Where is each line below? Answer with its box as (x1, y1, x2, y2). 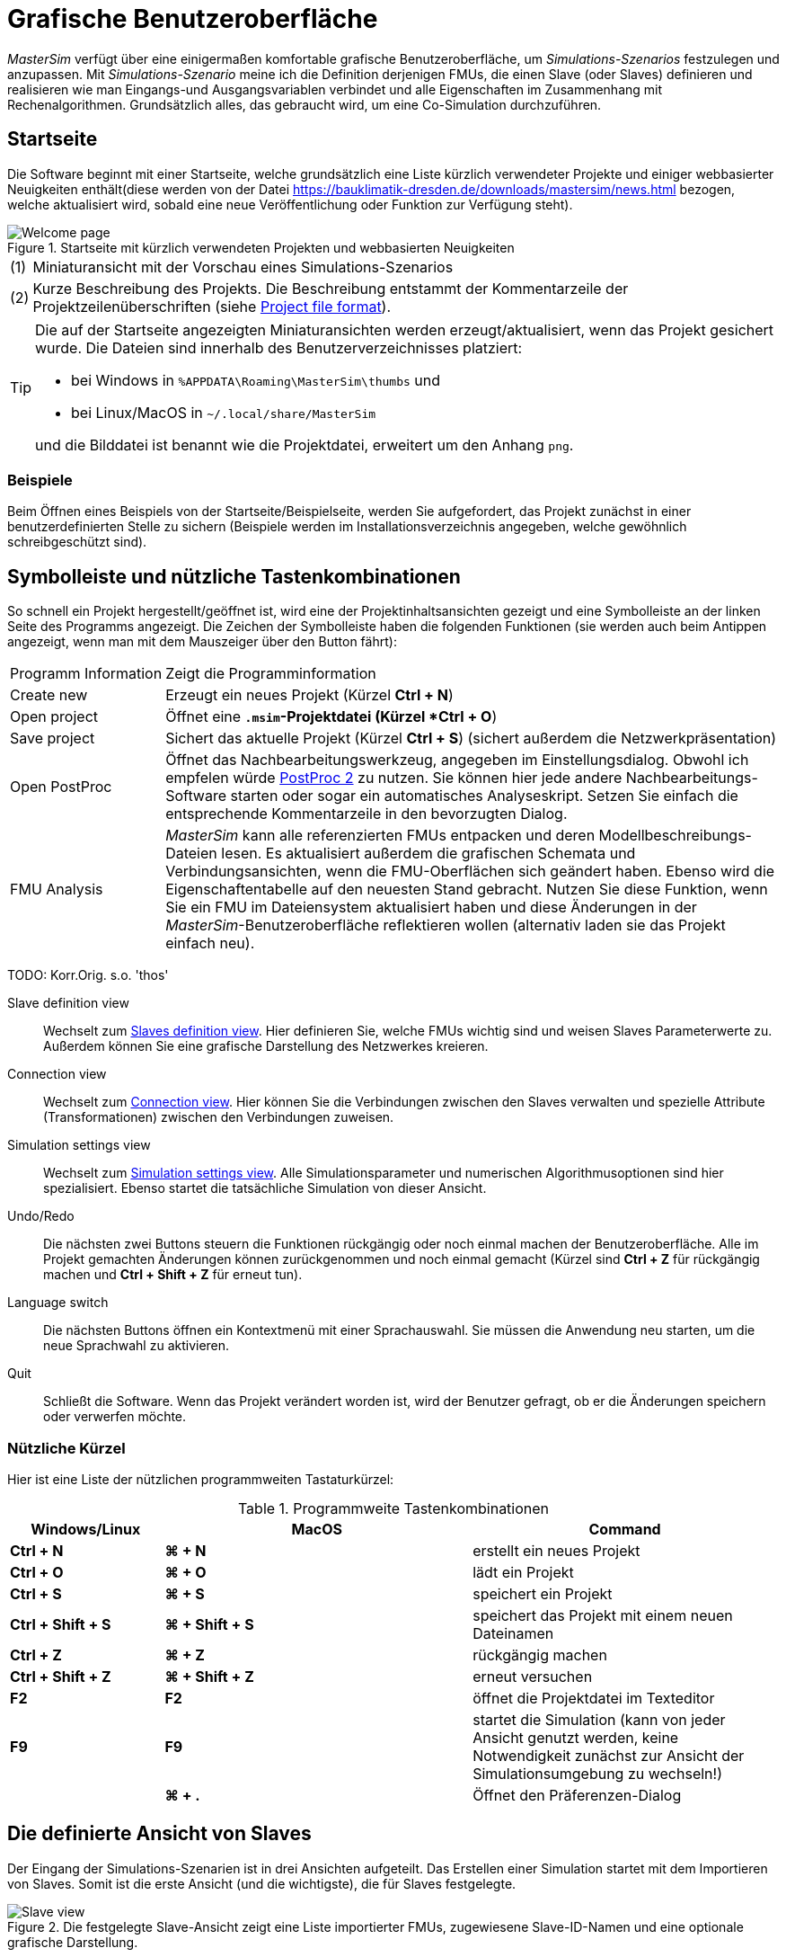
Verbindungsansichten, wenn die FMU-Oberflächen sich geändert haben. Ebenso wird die (165, 862, 775, 881)
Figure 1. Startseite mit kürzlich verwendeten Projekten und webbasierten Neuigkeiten (7, 239, 515, 255)
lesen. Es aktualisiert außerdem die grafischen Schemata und (221, 844, 636, 863)
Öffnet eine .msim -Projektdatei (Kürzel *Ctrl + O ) (165, 707, 498, 726)
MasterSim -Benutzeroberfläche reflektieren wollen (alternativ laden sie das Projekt (165, 916, 726, 935)
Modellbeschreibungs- (598, 826, 752, 845)
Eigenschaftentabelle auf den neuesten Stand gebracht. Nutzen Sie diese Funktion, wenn (165, 880, 768, 899)
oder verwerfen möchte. (43, 1409, 187, 1425)
